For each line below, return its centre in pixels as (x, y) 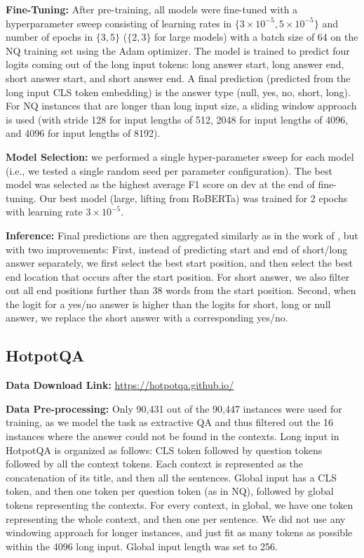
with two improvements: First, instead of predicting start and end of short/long (177, 249)
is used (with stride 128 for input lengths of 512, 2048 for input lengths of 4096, (177, 119)
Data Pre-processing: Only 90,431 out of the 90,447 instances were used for (174, 408)
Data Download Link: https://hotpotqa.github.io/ (120, 385)
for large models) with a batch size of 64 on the (256, 37)
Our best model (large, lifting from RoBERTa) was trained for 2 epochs (194, 198)
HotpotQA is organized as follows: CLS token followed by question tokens (164, 450)
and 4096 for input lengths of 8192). (83, 133)
